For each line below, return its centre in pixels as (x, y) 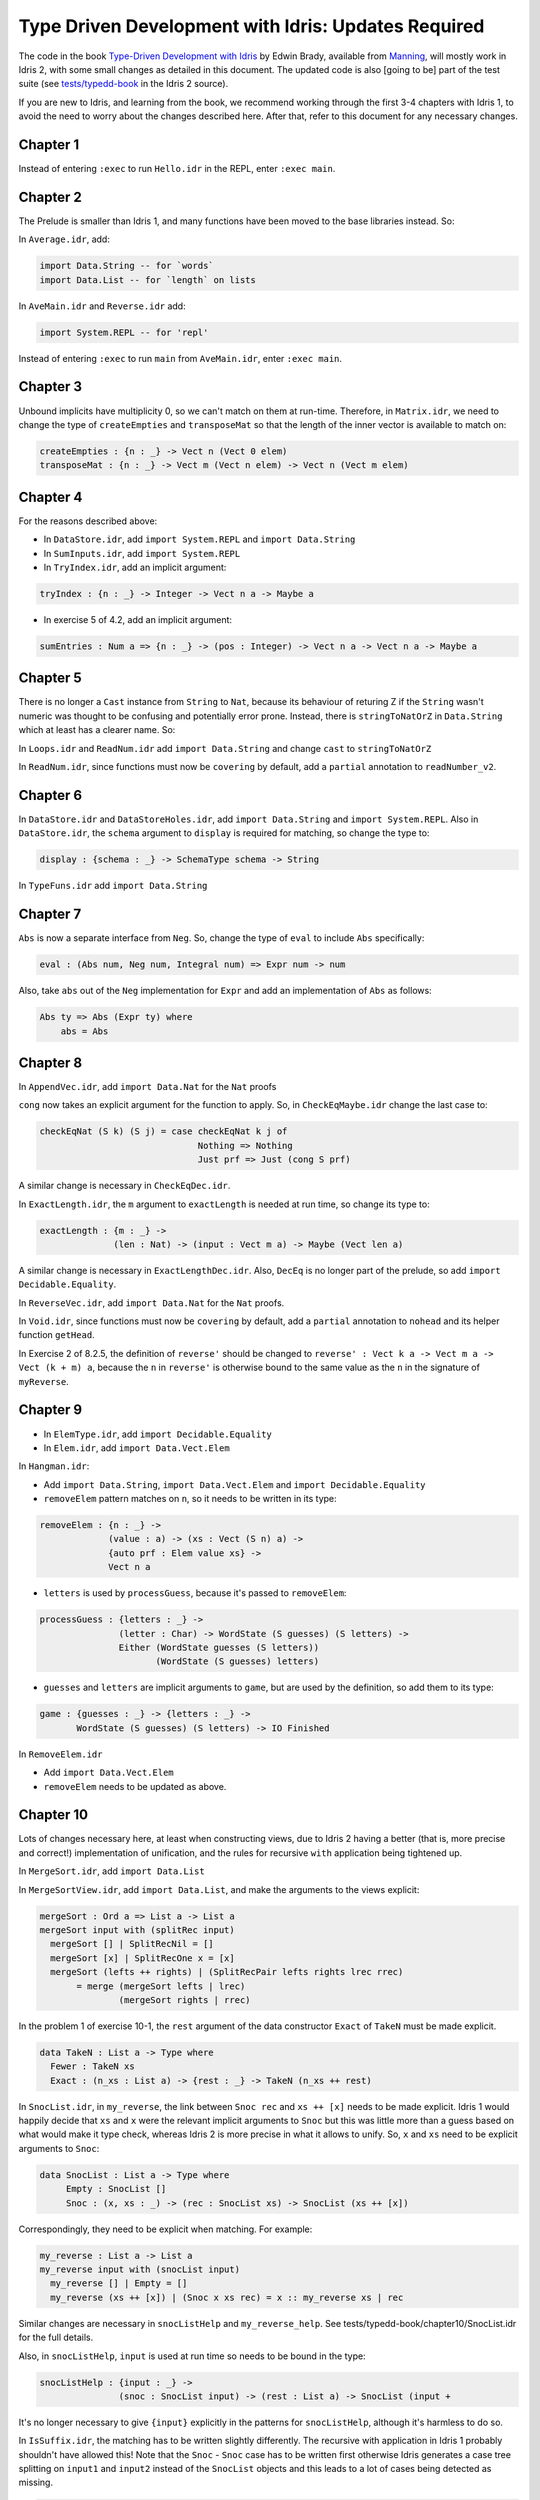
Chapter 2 (50, 196)
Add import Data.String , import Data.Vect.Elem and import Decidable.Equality (234, 1484)
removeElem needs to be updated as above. (135, 1786)
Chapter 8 (50, 1062)
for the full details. (56, 2337)
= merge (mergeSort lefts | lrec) (161, 1986)
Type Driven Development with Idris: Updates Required (251, 26)
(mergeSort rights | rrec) (184, 1999)
